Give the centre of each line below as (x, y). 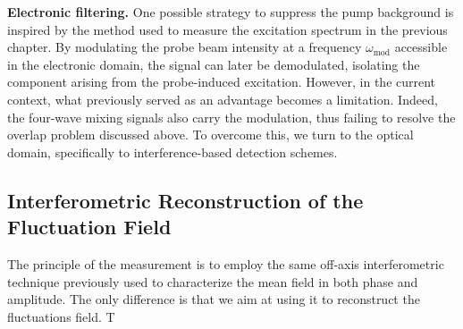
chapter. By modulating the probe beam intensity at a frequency (185, 47)
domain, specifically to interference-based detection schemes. (173, 152)
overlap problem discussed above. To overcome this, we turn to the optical (210, 135)
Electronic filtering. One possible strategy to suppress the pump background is (231, 12)
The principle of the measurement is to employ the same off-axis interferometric (226, 263)
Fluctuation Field (89, 227)
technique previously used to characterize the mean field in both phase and (213, 281)
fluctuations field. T (61, 316)
